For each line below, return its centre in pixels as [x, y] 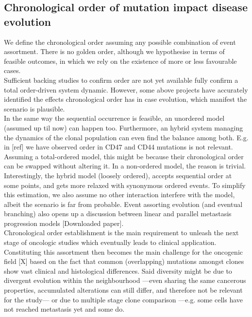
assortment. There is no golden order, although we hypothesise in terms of [114, 51]
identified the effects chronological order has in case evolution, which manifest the [126, 99]
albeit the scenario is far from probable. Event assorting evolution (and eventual [123, 204]
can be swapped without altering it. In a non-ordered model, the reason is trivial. [125, 166]
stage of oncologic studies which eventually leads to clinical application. [110, 242]
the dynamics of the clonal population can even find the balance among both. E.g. [126, 137]
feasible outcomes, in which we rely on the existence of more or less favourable [120, 61]
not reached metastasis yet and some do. [64, 309]
